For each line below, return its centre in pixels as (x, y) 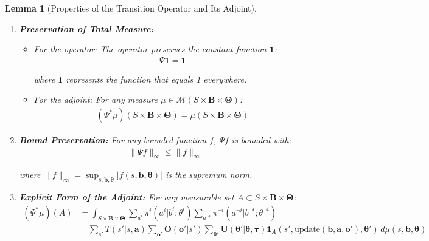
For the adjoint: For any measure (96, 99)
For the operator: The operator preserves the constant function (150, 49)
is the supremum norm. (209, 175)
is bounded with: (261, 140)
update (307, 229)
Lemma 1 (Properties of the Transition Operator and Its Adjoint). (131, 8)
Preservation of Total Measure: (86, 28)
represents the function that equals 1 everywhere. (156, 79)
